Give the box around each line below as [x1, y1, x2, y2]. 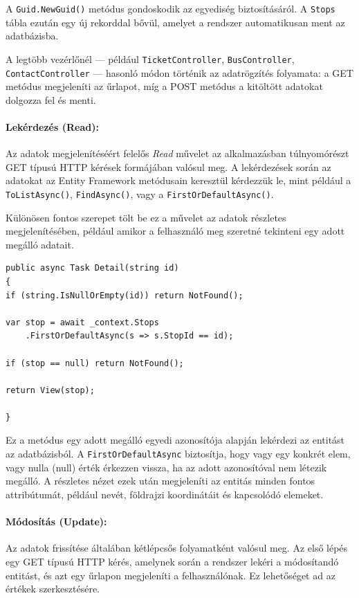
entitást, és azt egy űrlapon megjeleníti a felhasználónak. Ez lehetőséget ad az [6, 568, 335, 582]
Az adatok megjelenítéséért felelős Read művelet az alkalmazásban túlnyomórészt [6, 146, 349, 161]
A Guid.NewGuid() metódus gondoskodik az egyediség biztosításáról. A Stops [6, 1, 335, 15]
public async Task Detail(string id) [6, 263, 179, 273]
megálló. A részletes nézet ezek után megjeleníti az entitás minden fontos [6, 473, 315, 488]
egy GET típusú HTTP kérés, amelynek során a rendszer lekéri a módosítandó [6, 554, 339, 568]
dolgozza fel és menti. [6, 92, 96, 107]
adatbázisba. [6, 28, 59, 43]
